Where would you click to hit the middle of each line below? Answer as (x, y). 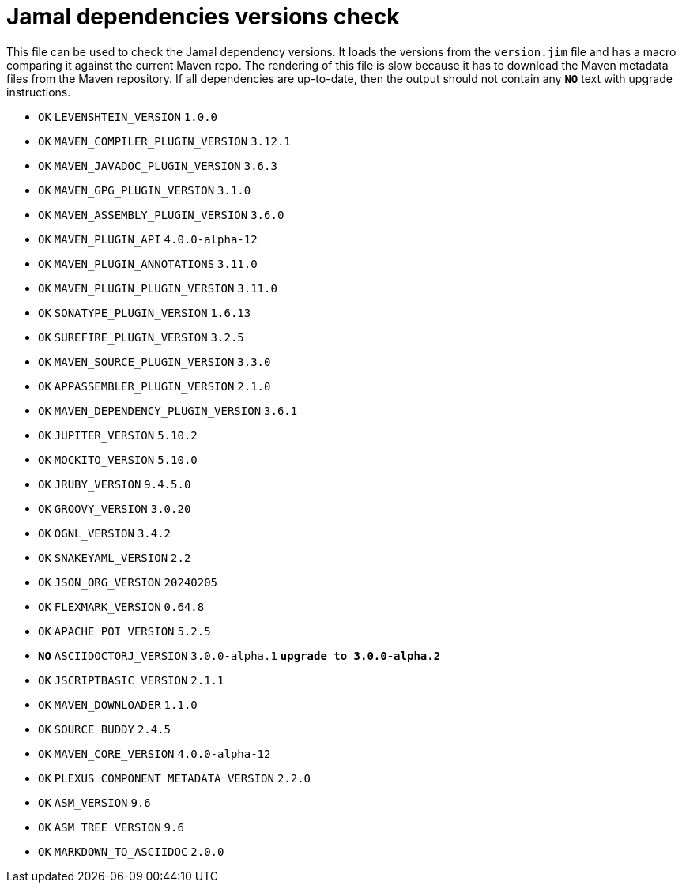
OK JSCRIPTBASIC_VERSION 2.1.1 (131, 680)
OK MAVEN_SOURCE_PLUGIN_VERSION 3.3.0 (154, 362)
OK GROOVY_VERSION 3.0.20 (115, 509)
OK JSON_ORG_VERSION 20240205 (128, 582)
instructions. (39, 92)
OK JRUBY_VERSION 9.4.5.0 (115, 484)
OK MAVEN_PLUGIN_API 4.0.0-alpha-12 (148, 239)
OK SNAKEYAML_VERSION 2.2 (115, 558)
